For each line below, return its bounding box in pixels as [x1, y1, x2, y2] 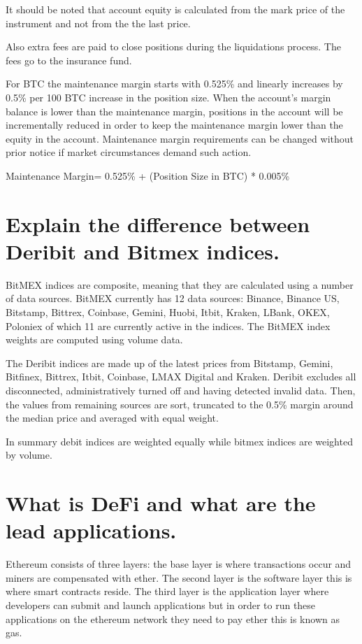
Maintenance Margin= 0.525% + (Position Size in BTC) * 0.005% [6, 168, 290, 183]
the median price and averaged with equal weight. [6, 410, 219, 425]
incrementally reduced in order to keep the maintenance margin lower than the [6, 117, 343, 132]
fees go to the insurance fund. [6, 52, 132, 67]
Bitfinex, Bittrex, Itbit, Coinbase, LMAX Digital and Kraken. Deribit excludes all [6, 369, 356, 384]
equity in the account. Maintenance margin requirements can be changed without [6, 131, 354, 145]
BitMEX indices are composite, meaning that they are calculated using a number [6, 277, 354, 292]
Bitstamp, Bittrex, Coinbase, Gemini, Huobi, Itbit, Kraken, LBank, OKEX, [6, 305, 330, 320]
